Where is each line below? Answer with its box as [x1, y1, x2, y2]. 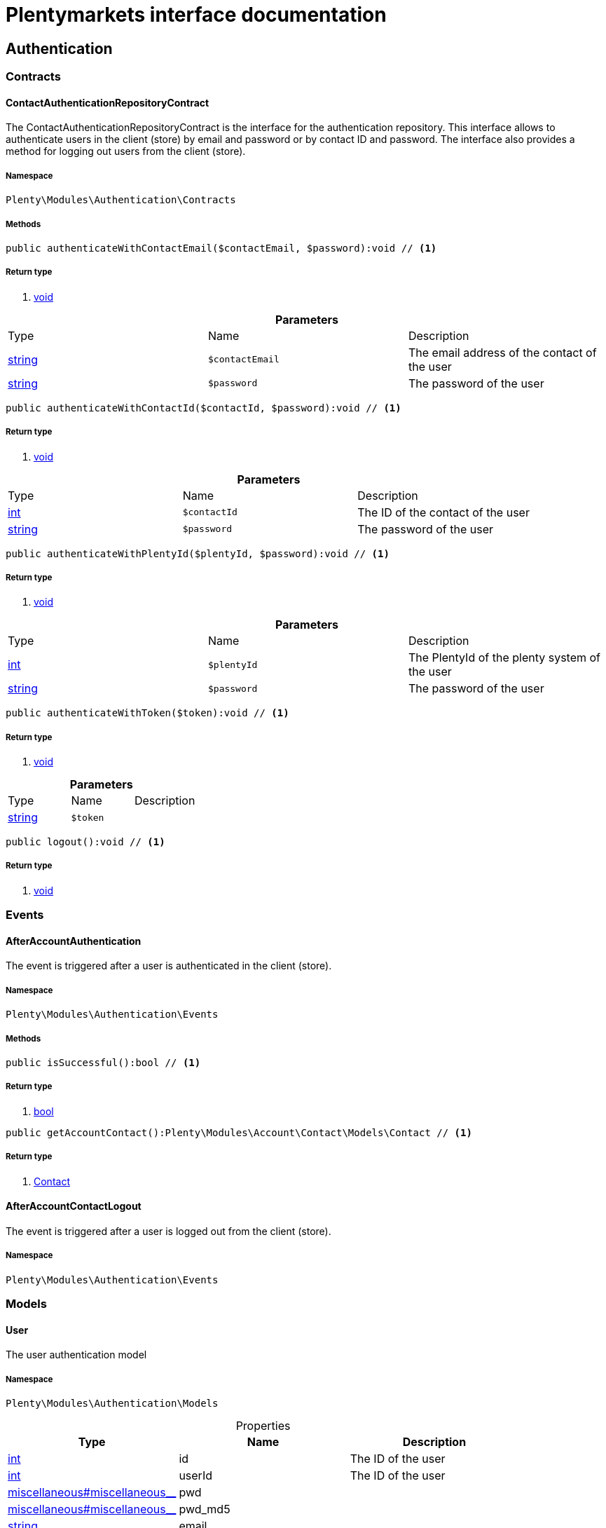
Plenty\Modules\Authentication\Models [6, 1397, 219, 1409]
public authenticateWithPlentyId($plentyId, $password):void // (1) [6, 547, 390, 559]
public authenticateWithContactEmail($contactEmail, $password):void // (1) [6, 242, 437, 254]
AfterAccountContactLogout [6, 1200, 142, 1213]
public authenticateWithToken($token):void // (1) [6, 707, 289, 719]
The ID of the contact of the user [357, 505, 530, 519]
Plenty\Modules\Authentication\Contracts [6, 194, 236, 206]
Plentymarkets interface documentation [6, 3, 387, 27]
